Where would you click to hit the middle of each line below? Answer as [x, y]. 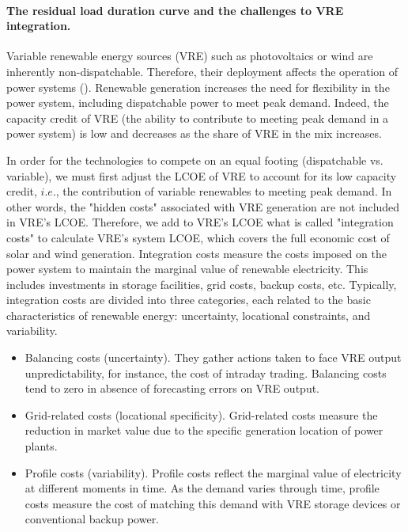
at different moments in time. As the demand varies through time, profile [202, 488]
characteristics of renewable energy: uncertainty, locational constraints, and [189, 315]
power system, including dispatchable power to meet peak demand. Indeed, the [198, 103]
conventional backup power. [92, 519]
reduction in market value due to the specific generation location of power [204, 430]
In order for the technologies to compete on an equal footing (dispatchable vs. [195, 160]
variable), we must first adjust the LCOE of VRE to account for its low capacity [202, 175]
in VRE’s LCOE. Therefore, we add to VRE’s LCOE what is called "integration [200, 222]
